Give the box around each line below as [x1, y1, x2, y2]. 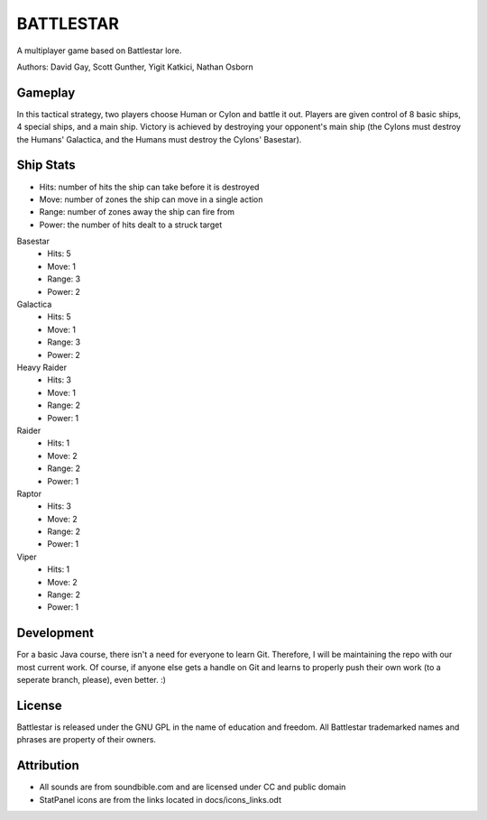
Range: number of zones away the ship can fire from [39, 207, 234, 217]
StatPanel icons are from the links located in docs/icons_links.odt [39, 794, 281, 805]
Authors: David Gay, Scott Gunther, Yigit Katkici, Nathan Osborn [16, 61, 253, 72]
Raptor [16, 488, 42, 499]
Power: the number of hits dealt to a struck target [39, 219, 223, 230]
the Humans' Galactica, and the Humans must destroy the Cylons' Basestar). [16, 134, 302, 144]
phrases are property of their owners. [16, 734, 157, 745]
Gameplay [16, 85, 76, 100]
